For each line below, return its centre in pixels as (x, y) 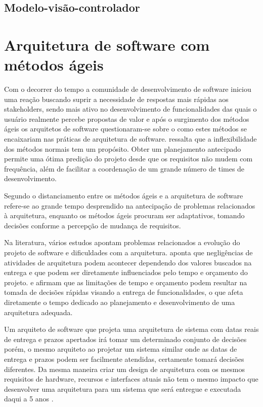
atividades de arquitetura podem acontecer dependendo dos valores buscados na (128, 262)
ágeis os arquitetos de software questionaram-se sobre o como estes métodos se (125, 129)
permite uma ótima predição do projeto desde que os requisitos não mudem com (128, 159)
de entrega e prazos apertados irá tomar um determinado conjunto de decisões (125, 339)
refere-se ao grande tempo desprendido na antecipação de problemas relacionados (130, 205)
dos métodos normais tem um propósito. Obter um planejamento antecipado (123, 148)
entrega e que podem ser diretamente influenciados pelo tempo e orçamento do (126, 272)
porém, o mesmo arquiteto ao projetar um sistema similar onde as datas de (121, 349)
